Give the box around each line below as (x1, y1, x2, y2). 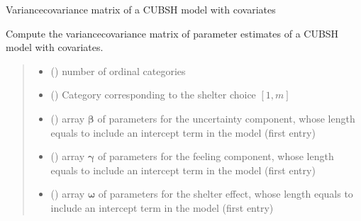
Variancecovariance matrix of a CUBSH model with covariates (6, 2, 276, 16)
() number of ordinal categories (50, 63, 186, 78)
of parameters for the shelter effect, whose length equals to (98, 186, 353, 201)
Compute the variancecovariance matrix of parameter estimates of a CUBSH (6, 25, 339, 40)
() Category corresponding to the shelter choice (50, 87, 256, 102)
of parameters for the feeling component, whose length (97, 149, 334, 164)
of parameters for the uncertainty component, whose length (97, 110, 355, 125)
